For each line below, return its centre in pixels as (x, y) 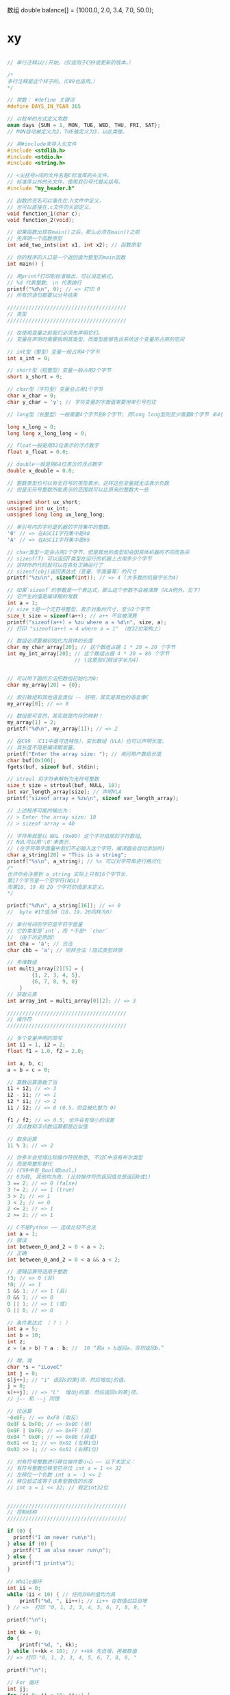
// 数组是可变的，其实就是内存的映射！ (55, 716)
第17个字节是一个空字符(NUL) (43, 880)
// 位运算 (20, 1411)
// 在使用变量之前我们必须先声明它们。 (55, 333)
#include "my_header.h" (41, 189)
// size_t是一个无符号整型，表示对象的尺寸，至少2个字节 (79, 609)
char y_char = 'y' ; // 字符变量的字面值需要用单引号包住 (81, 402)
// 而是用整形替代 (30, 1164)
